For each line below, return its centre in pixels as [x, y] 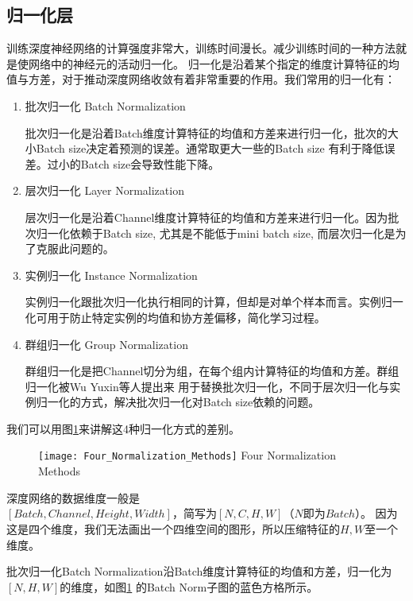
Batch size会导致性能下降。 [150, 163]
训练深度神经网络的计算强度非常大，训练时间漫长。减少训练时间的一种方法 [201, 48]
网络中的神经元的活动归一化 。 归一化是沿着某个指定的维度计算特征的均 [214, 63]
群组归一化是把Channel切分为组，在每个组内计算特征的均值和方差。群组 [212, 371]
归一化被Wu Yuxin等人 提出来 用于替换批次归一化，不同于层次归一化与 [207, 386]
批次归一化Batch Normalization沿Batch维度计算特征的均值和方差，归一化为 [199, 571]
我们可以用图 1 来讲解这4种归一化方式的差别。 [123, 428]
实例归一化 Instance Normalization [111, 275]
